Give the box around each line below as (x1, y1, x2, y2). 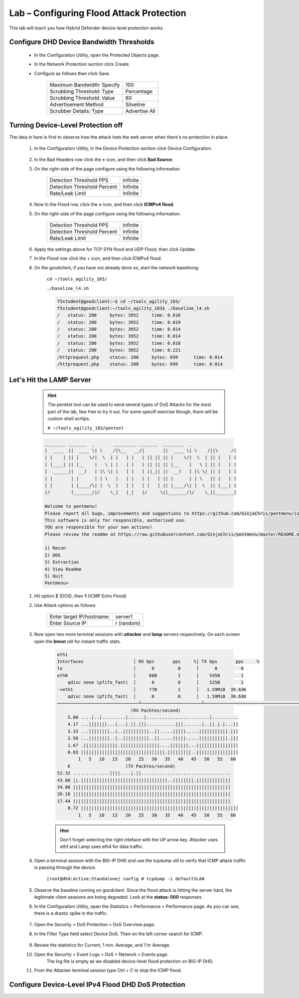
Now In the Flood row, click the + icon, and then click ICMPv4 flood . (34, 201, 174, 207)
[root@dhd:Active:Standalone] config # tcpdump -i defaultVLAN (46, 876, 204, 882)
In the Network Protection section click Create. (34, 61, 131, 67)
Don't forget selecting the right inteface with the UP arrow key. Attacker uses (60, 836, 218, 842)
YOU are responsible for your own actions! (44, 524, 153, 530)
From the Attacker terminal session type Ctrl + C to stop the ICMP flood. (34, 968, 182, 974)
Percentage (125, 88, 153, 95)
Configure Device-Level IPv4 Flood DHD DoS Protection (9, 981, 185, 989)
